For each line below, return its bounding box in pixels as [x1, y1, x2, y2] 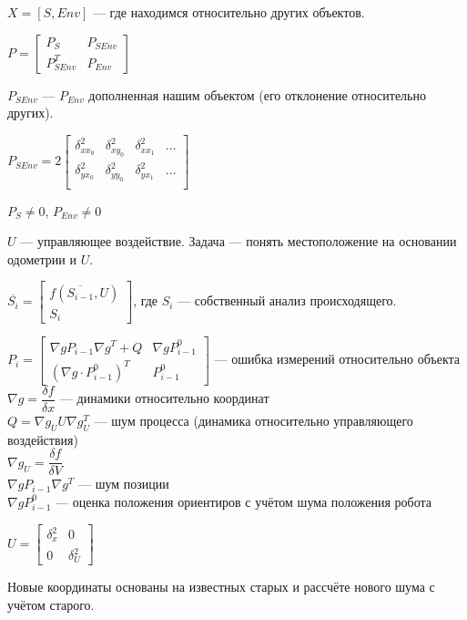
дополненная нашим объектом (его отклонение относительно [88, 85, 426, 104]
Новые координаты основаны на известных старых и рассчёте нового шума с [7, 577, 435, 596]
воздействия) [7, 429, 78, 449]
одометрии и [7, 249, 76, 268]
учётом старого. [7, 595, 95, 615]
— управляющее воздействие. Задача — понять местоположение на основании [20, 232, 457, 251]
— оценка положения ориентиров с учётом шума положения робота [56, 491, 432, 511]
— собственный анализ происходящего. [178, 291, 397, 310]
